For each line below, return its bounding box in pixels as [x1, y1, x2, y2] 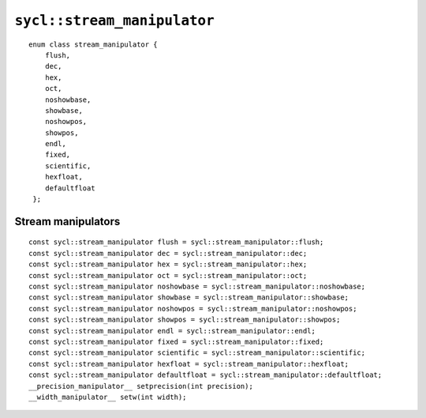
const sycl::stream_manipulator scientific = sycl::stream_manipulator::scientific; [28, 348, 366, 357]
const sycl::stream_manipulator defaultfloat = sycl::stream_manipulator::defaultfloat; [28, 371, 383, 379]
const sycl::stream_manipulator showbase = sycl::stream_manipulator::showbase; [28, 293, 349, 302]
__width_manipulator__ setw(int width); [28, 392, 187, 401]
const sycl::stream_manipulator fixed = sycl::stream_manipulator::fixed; [28, 337, 324, 346]
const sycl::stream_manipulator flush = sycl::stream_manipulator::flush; [28, 238, 324, 247]
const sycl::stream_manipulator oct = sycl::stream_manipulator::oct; [28, 271, 308, 280]
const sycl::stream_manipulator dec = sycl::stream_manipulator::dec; [28, 249, 308, 258]
